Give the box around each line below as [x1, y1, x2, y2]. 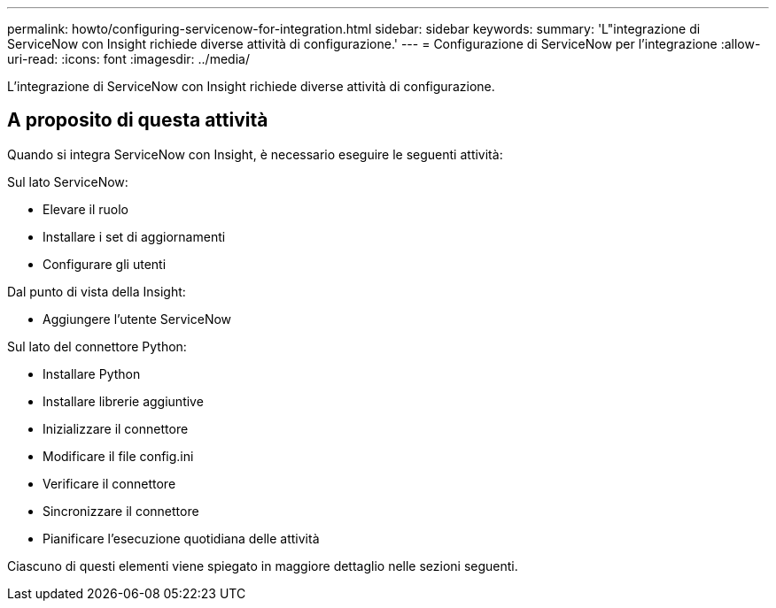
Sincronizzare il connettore [43, 503, 199, 519]
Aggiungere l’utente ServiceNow [43, 311, 232, 327]
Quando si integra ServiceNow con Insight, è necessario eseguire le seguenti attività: [7, 146, 503, 162]
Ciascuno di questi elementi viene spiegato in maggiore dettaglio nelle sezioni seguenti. [7, 558, 518, 573]
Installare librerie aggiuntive [43, 393, 204, 409]
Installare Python [43, 366, 141, 381]
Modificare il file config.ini [43, 448, 194, 464]
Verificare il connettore [43, 475, 176, 491]
